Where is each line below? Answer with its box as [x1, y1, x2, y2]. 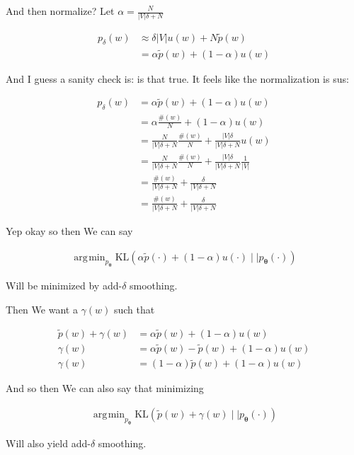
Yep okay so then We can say [6, 224, 133, 238]
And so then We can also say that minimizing [6, 381, 204, 396]
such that [113, 302, 155, 317]
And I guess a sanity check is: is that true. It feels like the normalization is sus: [6, 71, 349, 86]
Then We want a [6, 302, 78, 317]
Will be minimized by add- [6, 278, 122, 293]
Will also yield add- [6, 435, 91, 450]
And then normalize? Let [6, 4, 115, 18]
